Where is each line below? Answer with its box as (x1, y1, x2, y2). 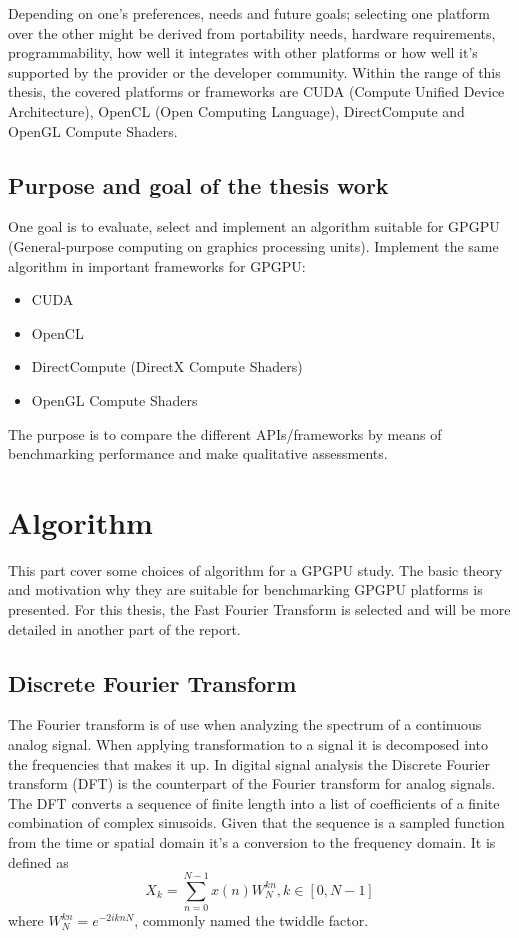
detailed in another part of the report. (8, 618, 241, 639)
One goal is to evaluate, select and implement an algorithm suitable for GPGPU (8, 216, 500, 237)
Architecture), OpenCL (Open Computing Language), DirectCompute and (8, 100, 465, 121)
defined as (8, 851, 69, 872)
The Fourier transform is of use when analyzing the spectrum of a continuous (8, 714, 482, 735)
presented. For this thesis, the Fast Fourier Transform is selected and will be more (8, 599, 511, 620)
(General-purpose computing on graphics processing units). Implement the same (8, 235, 499, 256)
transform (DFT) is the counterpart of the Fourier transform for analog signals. (8, 773, 496, 794)
